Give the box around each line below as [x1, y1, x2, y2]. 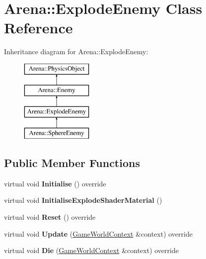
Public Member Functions [4, 155, 140, 171]
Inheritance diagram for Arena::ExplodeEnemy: [4, 46, 148, 57]
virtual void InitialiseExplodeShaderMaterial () [4, 195, 162, 205]
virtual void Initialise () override [4, 178, 106, 188]
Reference [4, 17, 73, 38]
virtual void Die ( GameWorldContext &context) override [4, 245, 179, 256]
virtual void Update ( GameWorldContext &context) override [4, 228, 193, 239]
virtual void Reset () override [4, 212, 96, 222]
